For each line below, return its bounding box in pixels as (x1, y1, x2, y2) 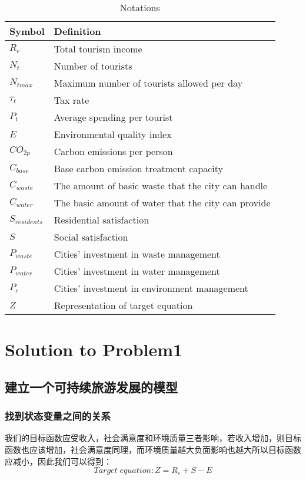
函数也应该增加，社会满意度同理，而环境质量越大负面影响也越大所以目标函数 (5, 443, 301, 455)
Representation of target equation (54, 298, 193, 312)
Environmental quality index (54, 127, 172, 141)
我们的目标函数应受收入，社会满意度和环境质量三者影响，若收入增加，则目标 (5, 432, 301, 444)
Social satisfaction (54, 230, 128, 244)
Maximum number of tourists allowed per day (54, 76, 243, 90)
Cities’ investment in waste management (54, 247, 220, 261)
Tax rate (54, 93, 89, 107)
